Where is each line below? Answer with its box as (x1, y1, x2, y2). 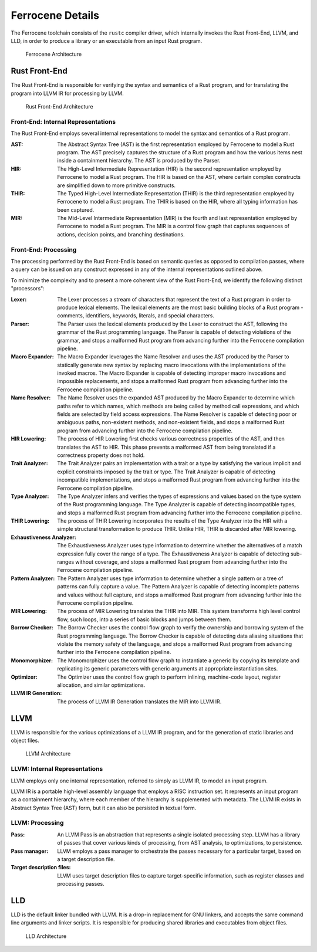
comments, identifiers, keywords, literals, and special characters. (57, 312, 214, 319)
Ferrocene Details (11, 9, 100, 22)
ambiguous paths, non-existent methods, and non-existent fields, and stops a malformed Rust (57, 419, 285, 426)
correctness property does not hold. (57, 452, 145, 459)
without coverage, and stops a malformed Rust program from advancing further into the (75, 558, 288, 565)
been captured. (57, 206, 95, 214)
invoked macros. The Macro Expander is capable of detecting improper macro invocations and (57, 370, 286, 377)
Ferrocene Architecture (25, 50, 82, 58)
